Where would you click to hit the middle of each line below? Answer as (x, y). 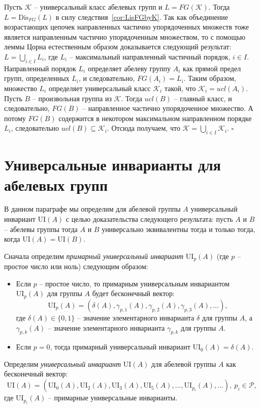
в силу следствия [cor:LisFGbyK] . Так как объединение (142, 17)
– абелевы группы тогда (41, 229)
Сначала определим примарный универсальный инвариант (94, 256)
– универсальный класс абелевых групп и (98, 7)
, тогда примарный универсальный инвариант (120, 347)
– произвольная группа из (72, 98)
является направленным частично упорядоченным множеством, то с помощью (125, 36)
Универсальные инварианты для (112, 165)
